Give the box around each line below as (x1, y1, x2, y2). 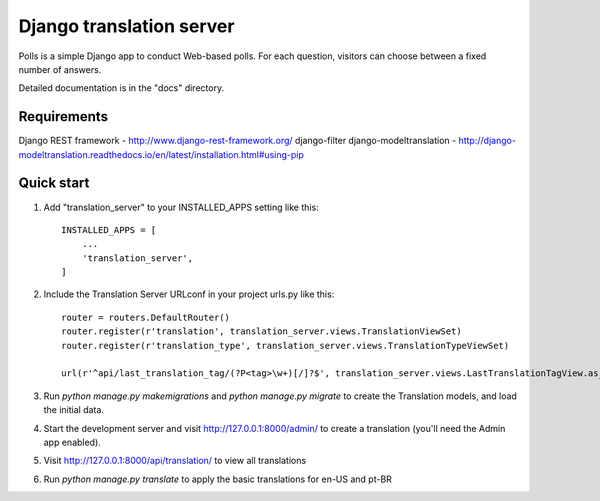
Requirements (18, 108, 109, 125)
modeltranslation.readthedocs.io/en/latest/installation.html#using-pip (18, 148, 304, 160)
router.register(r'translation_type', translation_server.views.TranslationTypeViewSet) (61, 340, 510, 351)
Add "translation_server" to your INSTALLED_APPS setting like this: (43, 201, 319, 213)
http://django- (458, 135, 517, 147)
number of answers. (18, 63, 102, 75)
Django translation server (18, 15, 235, 37)
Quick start (18, 175, 90, 192)
